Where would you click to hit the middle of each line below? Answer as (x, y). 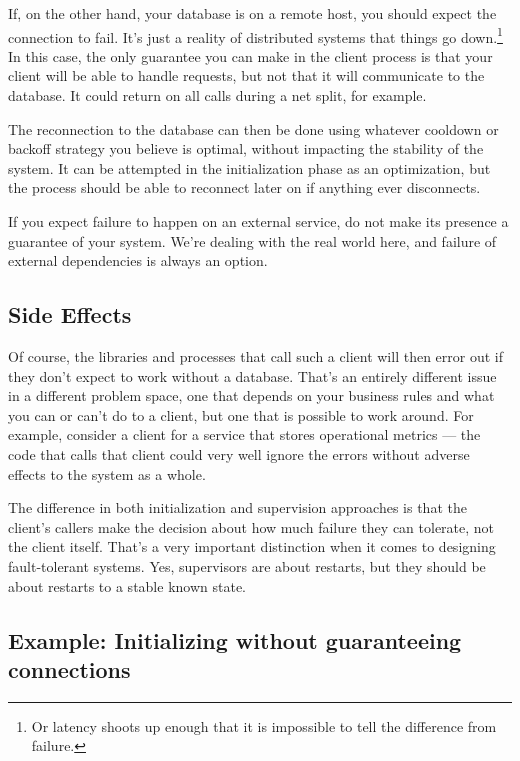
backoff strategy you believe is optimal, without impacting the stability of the (246, 148)
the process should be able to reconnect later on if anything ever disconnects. (244, 187)
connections (69, 668)
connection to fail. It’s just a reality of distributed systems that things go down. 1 (255, 35)
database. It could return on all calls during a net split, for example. (217, 95)
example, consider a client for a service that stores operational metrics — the (244, 434)
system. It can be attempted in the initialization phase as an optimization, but (249, 167)
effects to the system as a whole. (107, 473)
